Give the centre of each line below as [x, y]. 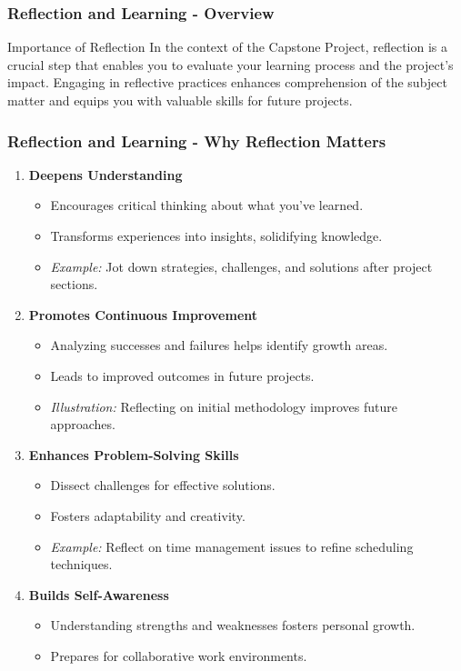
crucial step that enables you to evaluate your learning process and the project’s [230, 64]
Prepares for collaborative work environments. [179, 655]
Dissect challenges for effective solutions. [163, 485]
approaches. [83, 424]
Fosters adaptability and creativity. [148, 515]
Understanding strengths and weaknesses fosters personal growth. [233, 625]
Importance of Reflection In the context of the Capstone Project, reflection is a [228, 47]
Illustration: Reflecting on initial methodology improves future [224, 406]
